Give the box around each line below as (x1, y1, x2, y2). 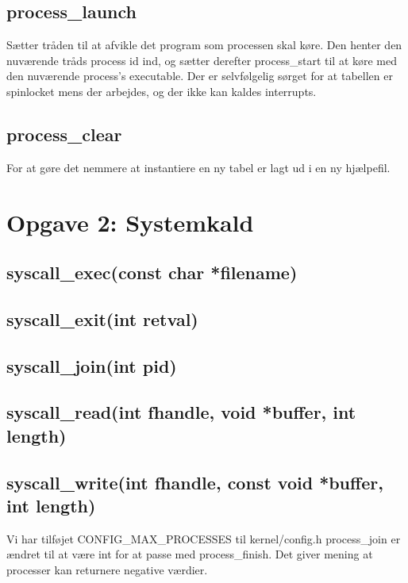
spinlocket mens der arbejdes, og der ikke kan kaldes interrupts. (6, 82, 317, 99)
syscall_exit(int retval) (6, 306, 198, 331)
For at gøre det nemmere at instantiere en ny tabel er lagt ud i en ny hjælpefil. (6, 159, 391, 175)
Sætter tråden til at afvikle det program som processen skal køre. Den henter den (6, 36, 402, 53)
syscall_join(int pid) (6, 353, 177, 378)
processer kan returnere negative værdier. (6, 562, 208, 578)
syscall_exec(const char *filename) (6, 260, 298, 285)
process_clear (6, 121, 122, 146)
